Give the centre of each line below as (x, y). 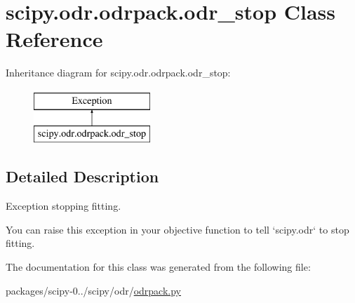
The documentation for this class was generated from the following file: (158, 267)
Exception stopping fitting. (63, 206)
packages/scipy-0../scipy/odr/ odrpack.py (94, 290)
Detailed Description (82, 176)
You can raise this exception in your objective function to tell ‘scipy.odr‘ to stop (177, 229)
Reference (54, 39)
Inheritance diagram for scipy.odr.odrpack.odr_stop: (118, 73)
